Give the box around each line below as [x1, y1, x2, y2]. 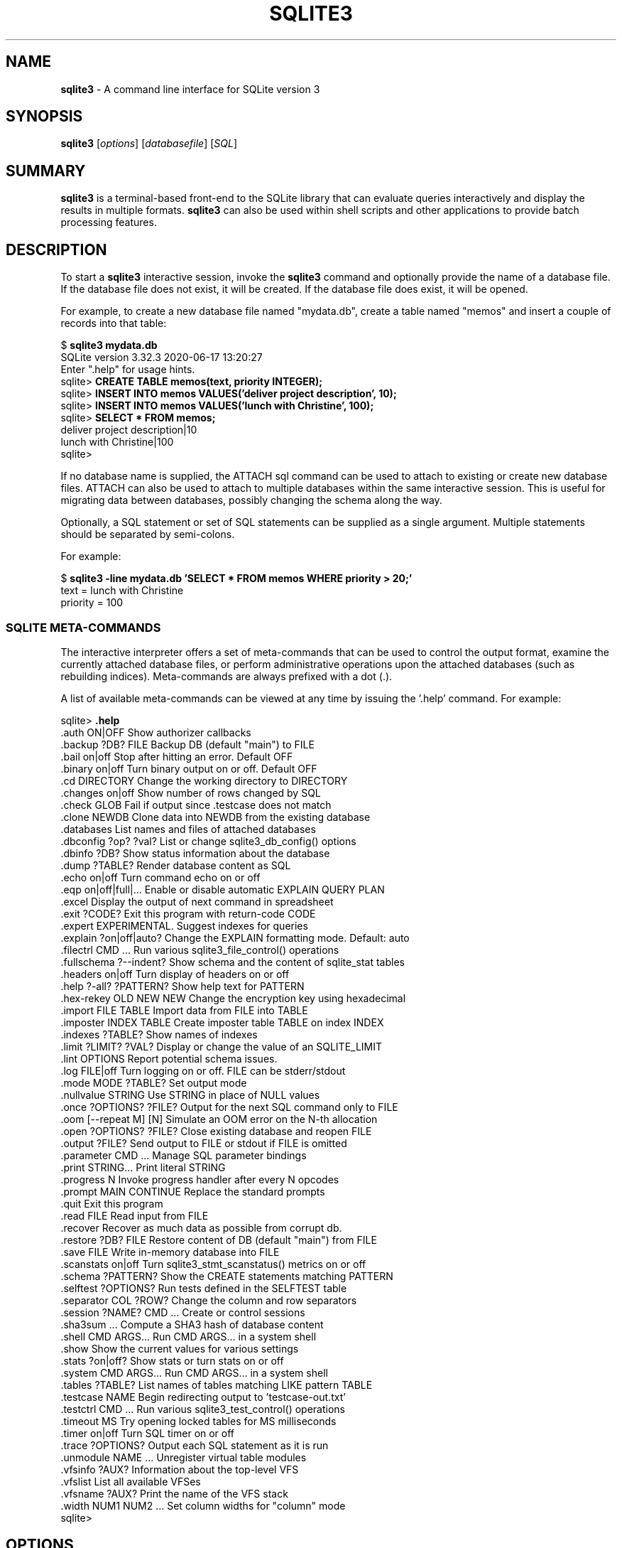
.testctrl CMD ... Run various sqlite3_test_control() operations [60, 1402, 346, 1415]
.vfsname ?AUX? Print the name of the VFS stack [60, 1487, 288, 1500]
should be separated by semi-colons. [60, 528, 235, 541]
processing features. [60, 216, 157, 229]
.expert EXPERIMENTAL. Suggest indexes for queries [60, 919, 308, 932]
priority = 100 [60, 596, 124, 609]
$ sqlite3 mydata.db [60, 339, 158, 352]
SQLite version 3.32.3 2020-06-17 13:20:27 [60, 351, 263, 364]
